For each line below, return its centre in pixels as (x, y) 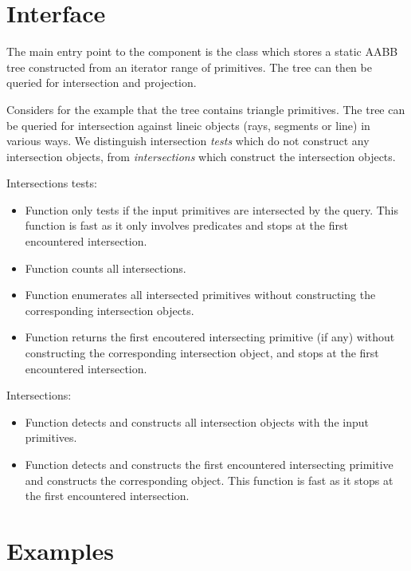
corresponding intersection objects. (110, 310)
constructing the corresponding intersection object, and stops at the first (202, 353)
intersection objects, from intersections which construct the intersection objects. (201, 156)
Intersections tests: (52, 183)
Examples (60, 550)
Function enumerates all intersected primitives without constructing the (200, 295)
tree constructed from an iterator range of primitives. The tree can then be (189, 67)
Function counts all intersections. (106, 268)
